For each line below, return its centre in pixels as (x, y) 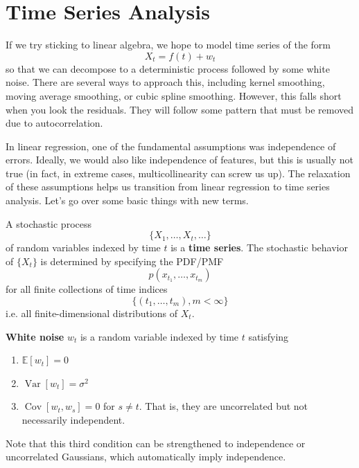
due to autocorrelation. (54, 123)
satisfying (269, 336)
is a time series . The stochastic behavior (259, 247)
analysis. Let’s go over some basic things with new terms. (127, 200)
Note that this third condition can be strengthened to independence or (156, 443)
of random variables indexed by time (83, 247)
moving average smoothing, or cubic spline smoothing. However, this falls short (174, 95)
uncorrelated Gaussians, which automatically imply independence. (146, 457)
